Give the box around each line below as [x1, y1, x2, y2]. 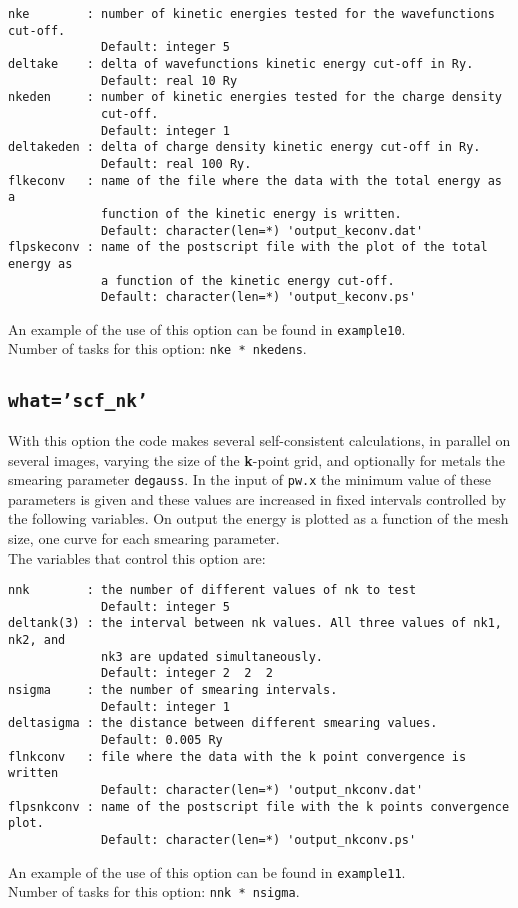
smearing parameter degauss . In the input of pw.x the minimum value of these [8, 469, 492, 490]
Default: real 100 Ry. [101, 156, 252, 171]
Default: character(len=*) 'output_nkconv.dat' [101, 783, 424, 797]
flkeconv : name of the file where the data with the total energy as [8, 173, 502, 188]
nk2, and [8, 633, 66, 648]
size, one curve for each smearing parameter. [8, 527, 280, 548]
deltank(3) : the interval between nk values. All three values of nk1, [8, 616, 502, 631]
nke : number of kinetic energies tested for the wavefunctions [8, 7, 495, 21]
